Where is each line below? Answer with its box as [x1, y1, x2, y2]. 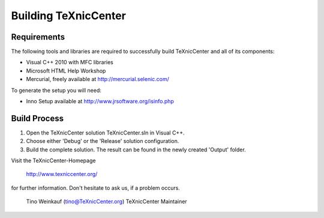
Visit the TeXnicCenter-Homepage [11, 157, 96, 165]
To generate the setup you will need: [11, 86, 101, 94]
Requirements [11, 32, 65, 42]
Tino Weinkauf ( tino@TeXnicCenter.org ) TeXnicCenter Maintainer [26, 198, 187, 205]
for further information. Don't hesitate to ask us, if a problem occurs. [11, 184, 180, 192]
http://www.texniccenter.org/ [26, 171, 98, 178]
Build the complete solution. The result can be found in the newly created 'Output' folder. [26, 146, 246, 153]
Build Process [11, 113, 64, 123]
